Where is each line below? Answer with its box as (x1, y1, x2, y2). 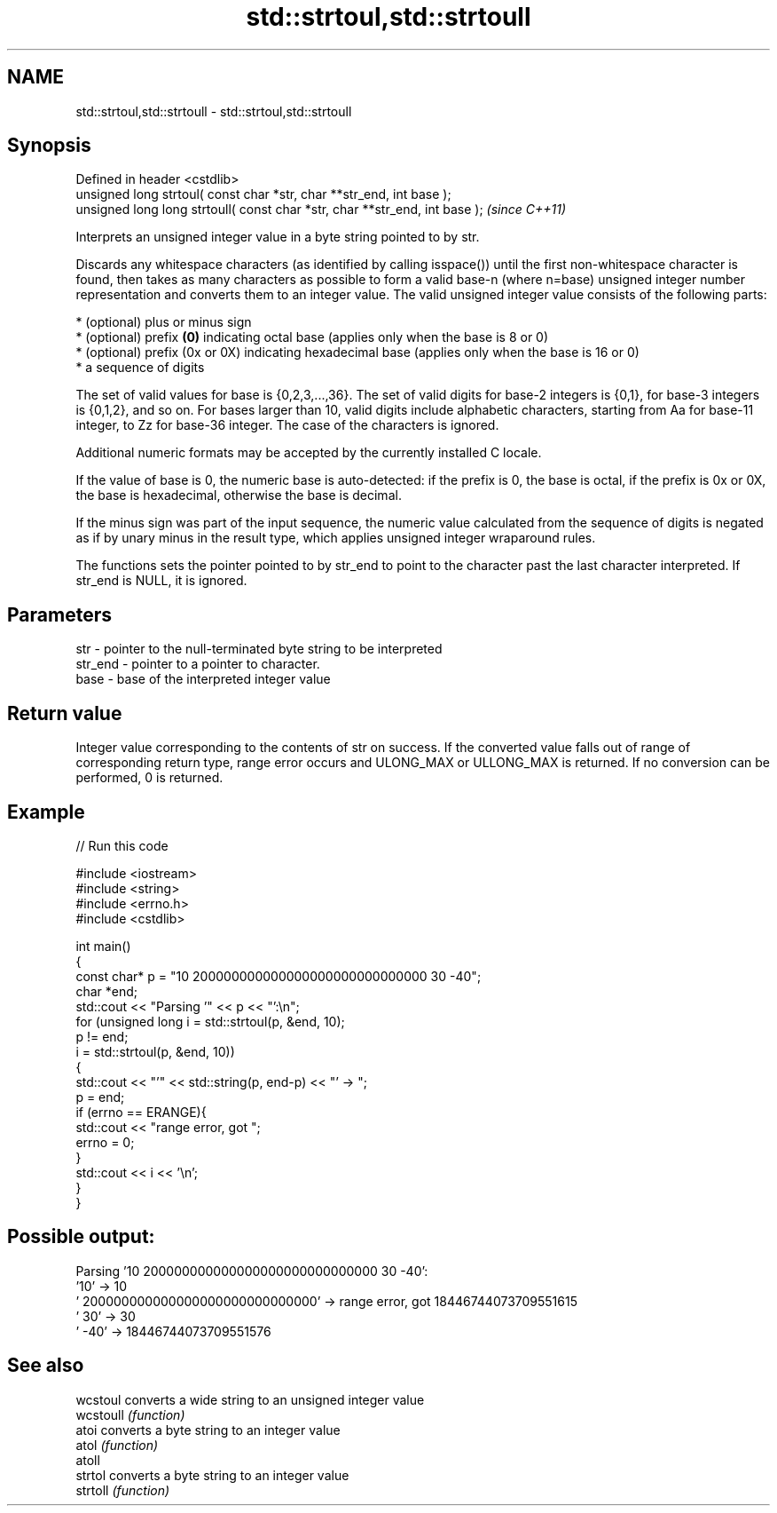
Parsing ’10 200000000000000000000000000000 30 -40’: (75, 1263, 428, 1279)
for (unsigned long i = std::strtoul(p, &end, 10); (75, 1013, 345, 1029)
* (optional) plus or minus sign (75, 314, 252, 330)
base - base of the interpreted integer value (75, 671, 331, 687)
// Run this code (75, 837, 169, 853)
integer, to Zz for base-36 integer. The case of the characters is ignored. (75, 417, 499, 433)
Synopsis (7, 134, 91, 157)
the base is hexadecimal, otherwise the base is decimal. (75, 487, 402, 503)
